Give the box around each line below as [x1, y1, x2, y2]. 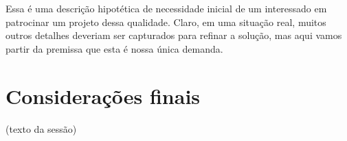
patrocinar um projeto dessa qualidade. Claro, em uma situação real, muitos [5, 14, 326, 29]
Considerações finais [5, 81, 201, 110]
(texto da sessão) [5, 121, 77, 136]
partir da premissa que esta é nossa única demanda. [5, 41, 223, 55]
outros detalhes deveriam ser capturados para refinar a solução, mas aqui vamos [5, 28, 342, 42]
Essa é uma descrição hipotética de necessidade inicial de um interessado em [5, 1, 327, 15]
